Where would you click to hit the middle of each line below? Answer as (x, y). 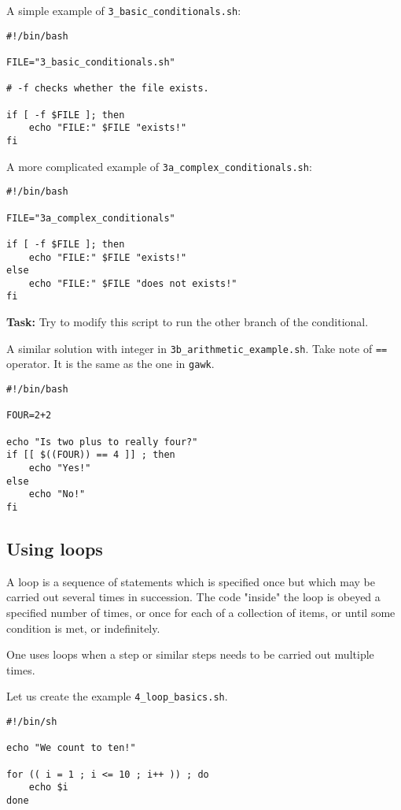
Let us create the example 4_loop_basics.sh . (117, 696)
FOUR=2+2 (29, 416)
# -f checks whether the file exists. (108, 89)
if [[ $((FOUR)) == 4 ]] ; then (91, 455)
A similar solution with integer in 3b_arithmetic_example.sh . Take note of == (197, 348)
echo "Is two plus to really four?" (102, 442)
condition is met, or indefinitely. (83, 628)
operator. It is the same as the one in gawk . (110, 364)
